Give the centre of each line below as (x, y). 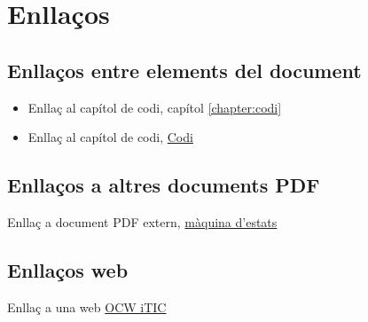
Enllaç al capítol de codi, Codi (110, 137)
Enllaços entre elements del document (184, 70)
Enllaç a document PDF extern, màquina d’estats (142, 221)
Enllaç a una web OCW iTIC (87, 306)
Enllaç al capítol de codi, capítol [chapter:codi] (155, 107)
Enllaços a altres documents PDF (164, 185)
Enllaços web (68, 269)
